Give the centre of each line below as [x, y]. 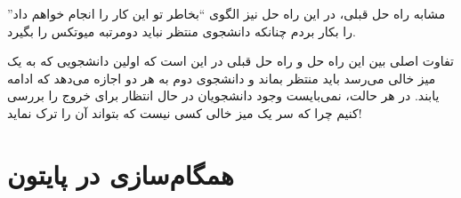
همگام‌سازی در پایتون [121, 174]
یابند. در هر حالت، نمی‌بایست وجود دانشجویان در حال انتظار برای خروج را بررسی [223, 95]
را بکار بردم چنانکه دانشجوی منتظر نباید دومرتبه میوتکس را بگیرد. [182, 31]
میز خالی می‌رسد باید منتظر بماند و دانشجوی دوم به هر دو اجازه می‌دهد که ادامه [222, 78]
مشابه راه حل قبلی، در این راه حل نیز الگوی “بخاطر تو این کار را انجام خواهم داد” [226, 13]
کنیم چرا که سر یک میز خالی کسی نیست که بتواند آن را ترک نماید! [185, 112]
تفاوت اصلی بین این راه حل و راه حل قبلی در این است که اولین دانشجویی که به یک [230, 61]
